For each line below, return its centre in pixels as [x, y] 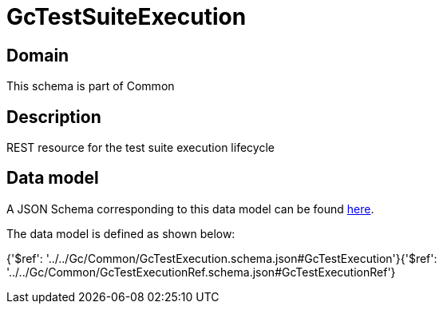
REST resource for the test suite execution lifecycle [140, 148]
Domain [38, 55]
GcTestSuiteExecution [127, 17]
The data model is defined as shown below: [121, 233]
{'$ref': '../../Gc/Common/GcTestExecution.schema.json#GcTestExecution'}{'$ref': [222, 258]
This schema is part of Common [91, 86]
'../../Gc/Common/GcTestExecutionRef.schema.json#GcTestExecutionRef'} [201, 272]
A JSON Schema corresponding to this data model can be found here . [190, 209]
